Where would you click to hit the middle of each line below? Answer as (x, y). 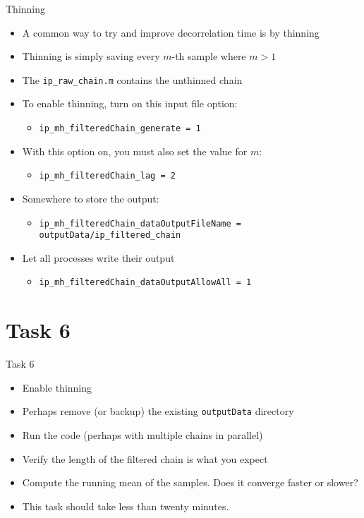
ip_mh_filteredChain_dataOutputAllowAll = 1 (145, 283)
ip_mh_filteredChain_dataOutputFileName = (140, 223)
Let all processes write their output (98, 257)
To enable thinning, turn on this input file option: (130, 103)
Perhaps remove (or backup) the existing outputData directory (158, 411)
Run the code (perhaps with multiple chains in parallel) (142, 435)
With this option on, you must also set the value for (135, 151)
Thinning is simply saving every (91, 56)
